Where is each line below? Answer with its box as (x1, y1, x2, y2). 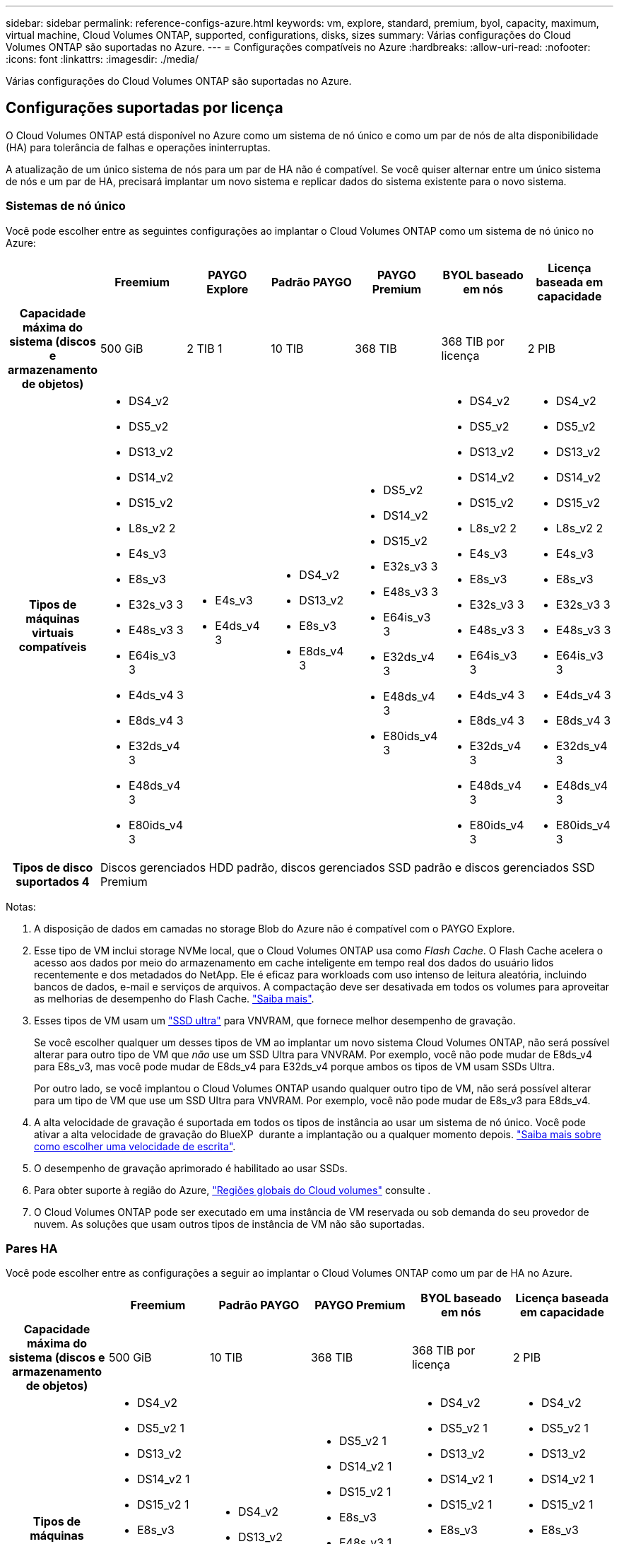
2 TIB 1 (187, 341, 223, 356)
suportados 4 (16, 874, 90, 889)
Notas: (6, 900, 36, 913)
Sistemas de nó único (6, 199, 126, 214)
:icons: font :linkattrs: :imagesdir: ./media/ (6, 53, 199, 65)
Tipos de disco (12, 860, 93, 875)
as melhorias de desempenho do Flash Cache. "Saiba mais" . (34, 992, 314, 1005)
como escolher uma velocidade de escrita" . (34, 1140, 236, 1152)
